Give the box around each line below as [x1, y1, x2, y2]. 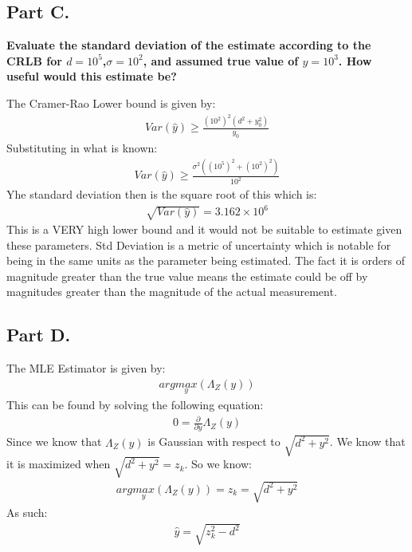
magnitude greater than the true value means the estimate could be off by [6, 267, 368, 284]
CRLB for [6, 52, 62, 69]
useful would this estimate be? [6, 68, 177, 85]
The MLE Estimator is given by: [6, 360, 166, 377]
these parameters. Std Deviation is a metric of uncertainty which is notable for [6, 236, 391, 253]
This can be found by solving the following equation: [6, 396, 264, 412]
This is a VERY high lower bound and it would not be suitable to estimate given [6, 220, 402, 237]
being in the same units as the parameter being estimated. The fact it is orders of [6, 252, 405, 269]
